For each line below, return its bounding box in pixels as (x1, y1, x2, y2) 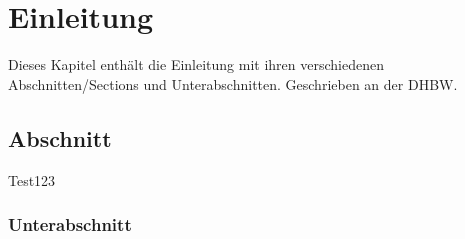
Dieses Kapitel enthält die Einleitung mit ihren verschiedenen (8, 54, 384, 75)
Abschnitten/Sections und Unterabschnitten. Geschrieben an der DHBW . (8, 73, 458, 94)
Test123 (8, 169, 56, 190)
